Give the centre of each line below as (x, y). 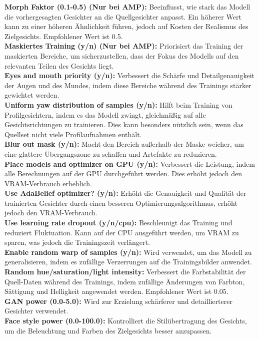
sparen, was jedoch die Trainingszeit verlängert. (77, 242)
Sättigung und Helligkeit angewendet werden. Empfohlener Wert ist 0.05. (116, 291)
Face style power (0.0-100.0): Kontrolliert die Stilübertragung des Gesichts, (126, 320)
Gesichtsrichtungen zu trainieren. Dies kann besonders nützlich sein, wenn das (124, 124)
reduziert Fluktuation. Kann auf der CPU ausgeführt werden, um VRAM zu (122, 232)
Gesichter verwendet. (36, 311)
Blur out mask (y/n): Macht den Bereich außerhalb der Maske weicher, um (124, 144)
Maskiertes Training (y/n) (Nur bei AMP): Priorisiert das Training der (124, 46)
